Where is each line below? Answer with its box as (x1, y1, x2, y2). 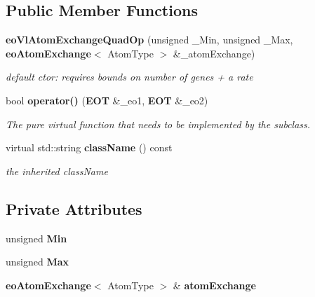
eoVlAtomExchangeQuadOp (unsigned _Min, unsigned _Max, (6, 32, 293, 47)
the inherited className (6, 163, 108, 178)
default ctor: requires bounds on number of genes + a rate (6, 69, 253, 84)
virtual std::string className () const (6, 140, 173, 155)
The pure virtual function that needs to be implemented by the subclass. (6, 116, 311, 131)
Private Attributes (6, 198, 142, 219)
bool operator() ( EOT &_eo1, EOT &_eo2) (6, 92, 208, 107)
